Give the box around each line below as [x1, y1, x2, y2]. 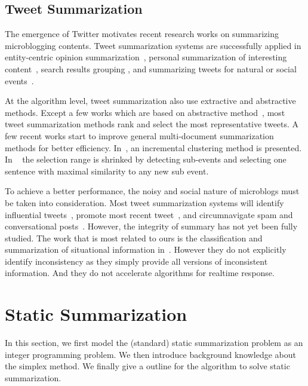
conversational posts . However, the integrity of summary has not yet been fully [5, 220, 298, 232]
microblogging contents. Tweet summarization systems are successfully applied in [5, 39, 301, 51]
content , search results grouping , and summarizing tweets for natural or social [5, 62, 297, 75]
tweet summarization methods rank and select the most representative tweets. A [5, 118, 299, 130]
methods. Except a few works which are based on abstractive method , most [5, 106, 285, 118]
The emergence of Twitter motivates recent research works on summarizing [5, 27, 279, 40]
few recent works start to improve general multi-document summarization [5, 129, 274, 142]
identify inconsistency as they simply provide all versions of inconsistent [5, 255, 268, 267]
